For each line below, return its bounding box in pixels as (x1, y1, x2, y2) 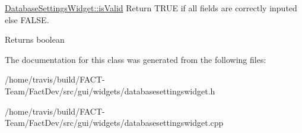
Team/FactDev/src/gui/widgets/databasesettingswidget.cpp (5, 116, 224, 129)
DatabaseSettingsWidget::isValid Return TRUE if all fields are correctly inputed (5, 2, 297, 14)
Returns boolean (5, 33, 65, 46)
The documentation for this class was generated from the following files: (5, 53, 266, 65)
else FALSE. (5, 13, 49, 26)
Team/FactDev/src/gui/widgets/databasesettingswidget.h (5, 84, 215, 97)
